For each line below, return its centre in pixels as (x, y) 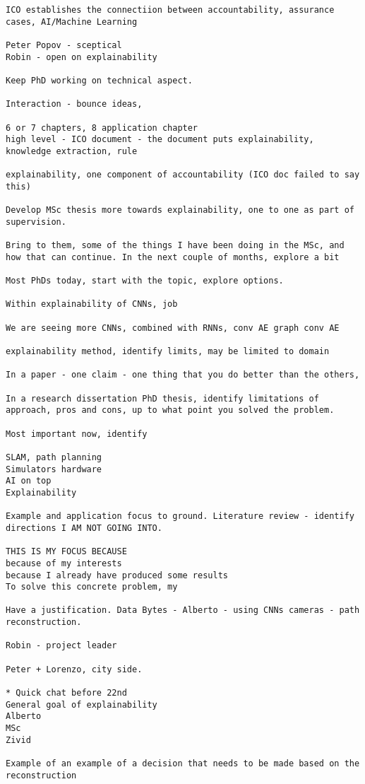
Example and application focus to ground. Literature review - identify (180, 516)
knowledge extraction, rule (72, 151)
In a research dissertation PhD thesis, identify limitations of (162, 398)
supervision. (36, 222)
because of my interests (64, 563)
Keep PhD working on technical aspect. (99, 80)
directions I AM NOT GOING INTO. (84, 528)
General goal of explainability (82, 704)
